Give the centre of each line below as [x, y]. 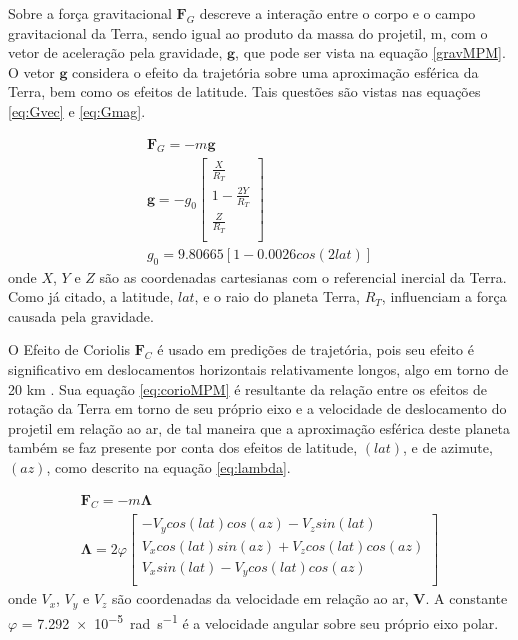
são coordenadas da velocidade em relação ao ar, [260, 598]
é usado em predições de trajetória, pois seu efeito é [315, 349]
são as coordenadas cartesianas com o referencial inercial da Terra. [303, 276]
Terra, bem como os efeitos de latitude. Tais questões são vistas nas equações [244, 91]
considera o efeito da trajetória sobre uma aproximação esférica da [275, 71]
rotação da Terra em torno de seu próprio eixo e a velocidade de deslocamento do [257, 408]
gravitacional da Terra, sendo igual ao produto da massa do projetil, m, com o [248, 32]
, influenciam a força [444, 296]
